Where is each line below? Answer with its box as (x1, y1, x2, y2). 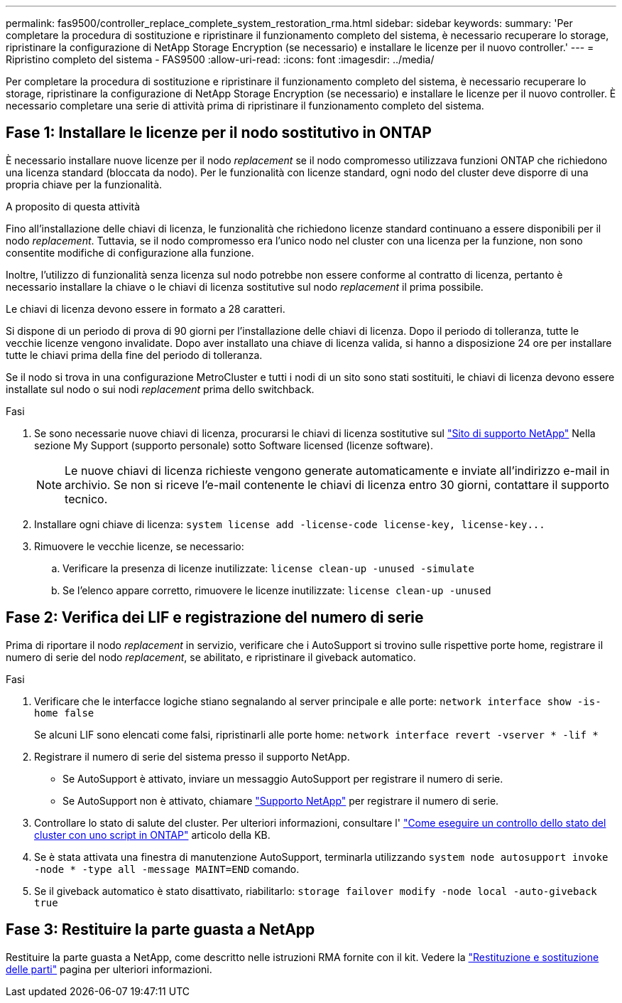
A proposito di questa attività (6, 200, 141, 213)
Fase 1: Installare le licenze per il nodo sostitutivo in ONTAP (6, 124, 432, 142)
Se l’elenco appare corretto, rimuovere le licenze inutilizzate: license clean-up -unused (62, 584, 491, 596)
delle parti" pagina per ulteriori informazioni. (6, 962, 212, 975)
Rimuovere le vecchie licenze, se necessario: (34, 540, 244, 552)
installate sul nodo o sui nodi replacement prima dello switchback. (6, 382, 315, 395)
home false (34, 707, 94, 719)
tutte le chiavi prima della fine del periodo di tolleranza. (6, 348, 263, 361)
